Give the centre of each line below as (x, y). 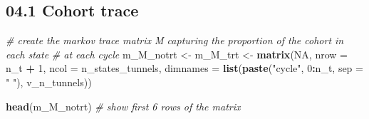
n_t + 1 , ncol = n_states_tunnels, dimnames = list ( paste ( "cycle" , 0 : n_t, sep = (184, 68)
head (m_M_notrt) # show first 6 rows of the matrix (123, 106)
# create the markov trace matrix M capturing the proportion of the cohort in (175, 40)
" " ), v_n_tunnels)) (49, 82)
